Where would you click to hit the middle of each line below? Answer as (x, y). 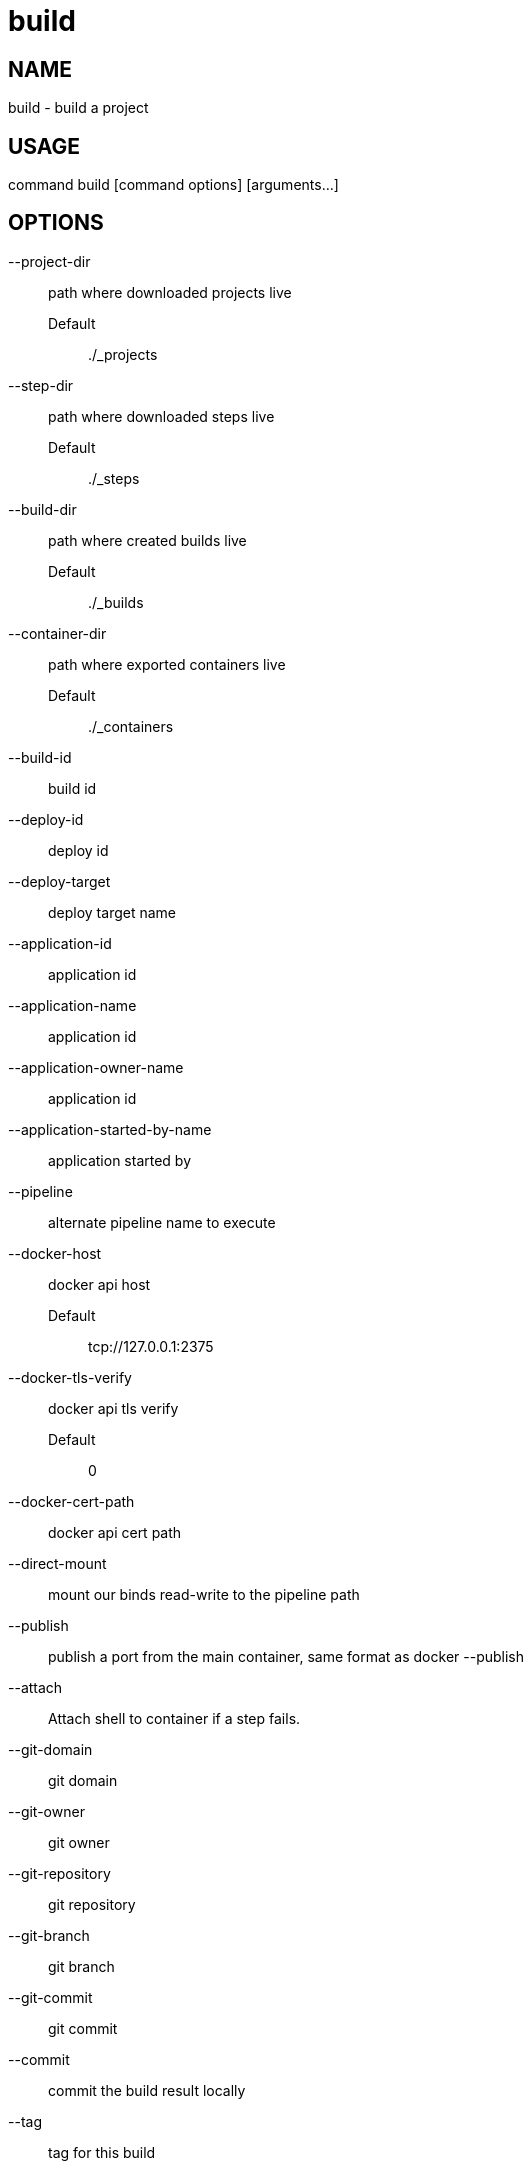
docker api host (99, 1284)
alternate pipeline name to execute (162, 1222)
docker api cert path (115, 1532)
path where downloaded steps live (161, 416)
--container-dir (57, 633)
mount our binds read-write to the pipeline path (204, 1594)
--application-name (72, 1005)
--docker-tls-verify (70, 1377)
